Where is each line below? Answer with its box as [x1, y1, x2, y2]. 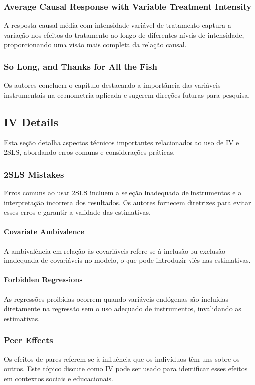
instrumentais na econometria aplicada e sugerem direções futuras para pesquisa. [4, 89, 250, 100]
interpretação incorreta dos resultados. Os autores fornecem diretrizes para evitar [4, 197, 251, 207]
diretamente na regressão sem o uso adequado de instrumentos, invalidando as [4, 303, 241, 314]
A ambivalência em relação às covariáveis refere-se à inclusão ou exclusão [4, 245, 226, 256]
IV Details [4, 114, 59, 129]
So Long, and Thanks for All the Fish [4, 60, 157, 72]
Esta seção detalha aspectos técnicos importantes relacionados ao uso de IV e [4, 137, 239, 147]
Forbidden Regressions [4, 274, 83, 285]
